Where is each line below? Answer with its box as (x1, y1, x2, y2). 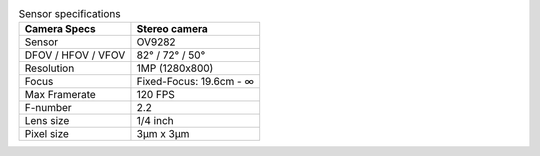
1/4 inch (136, 114, 174, 128)
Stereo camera (136, 22, 209, 36)
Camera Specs (24, 22, 96, 36)
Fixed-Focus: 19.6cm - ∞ (136, 75, 255, 89)
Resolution (24, 61, 75, 75)
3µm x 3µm (136, 127, 190, 141)
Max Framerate (24, 88, 97, 102)
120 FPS (136, 88, 175, 102)
